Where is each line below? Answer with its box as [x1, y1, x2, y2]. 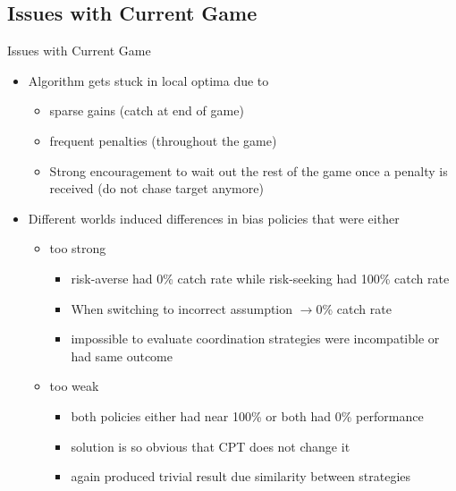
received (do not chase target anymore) [49, 179, 264, 198]
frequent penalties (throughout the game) [49, 131, 277, 149]
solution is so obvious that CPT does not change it [71, 436, 350, 455]
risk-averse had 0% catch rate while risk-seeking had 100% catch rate [71, 268, 450, 287]
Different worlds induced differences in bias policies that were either [28, 208, 400, 227]
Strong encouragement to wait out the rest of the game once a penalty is [49, 161, 448, 180]
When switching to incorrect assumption [71, 299, 293, 317]
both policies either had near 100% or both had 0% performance [71, 406, 424, 425]
